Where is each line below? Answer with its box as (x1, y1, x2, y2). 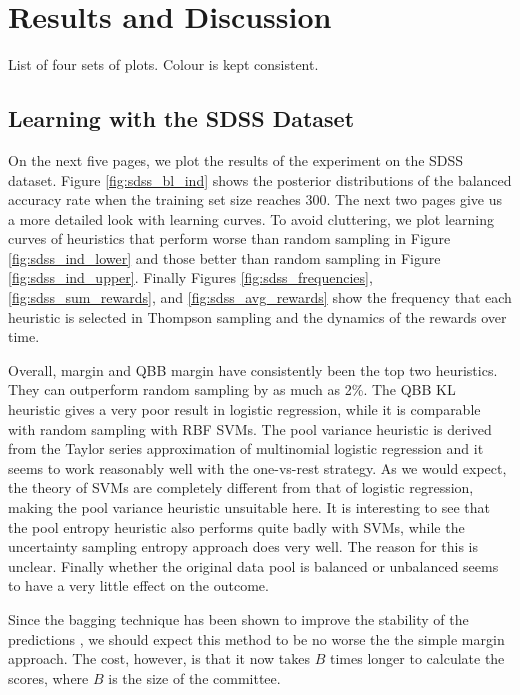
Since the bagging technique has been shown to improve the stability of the (8, 608, 469, 629)
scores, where (8, 667, 89, 688)
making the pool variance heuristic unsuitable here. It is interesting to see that (8, 497, 490, 518)
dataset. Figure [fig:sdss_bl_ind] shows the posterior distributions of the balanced (8, 169, 512, 190)
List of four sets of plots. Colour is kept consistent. (8, 54, 319, 75)
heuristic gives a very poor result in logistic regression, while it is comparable (8, 399, 481, 420)
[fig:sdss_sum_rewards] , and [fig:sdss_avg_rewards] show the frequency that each (8, 287, 512, 308)
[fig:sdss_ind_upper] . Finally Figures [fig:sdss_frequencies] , (8, 267, 373, 288)
